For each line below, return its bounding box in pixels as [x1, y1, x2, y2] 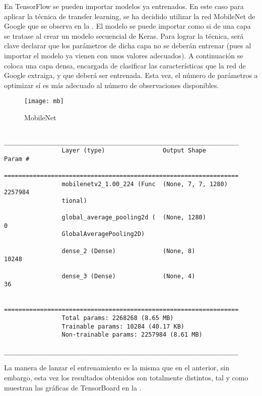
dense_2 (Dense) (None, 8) [61, 247, 195, 255]
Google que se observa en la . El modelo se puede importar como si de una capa [4, 21, 251, 31]
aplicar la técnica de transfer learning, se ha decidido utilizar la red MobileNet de [4, 11, 255, 21]
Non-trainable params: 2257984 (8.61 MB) [61, 331, 203, 339]
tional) [61, 197, 87, 204]
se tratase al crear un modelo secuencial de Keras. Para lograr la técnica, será [4, 30, 244, 41]
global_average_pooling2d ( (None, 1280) [61, 214, 206, 221]
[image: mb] [24, 98, 64, 105]
